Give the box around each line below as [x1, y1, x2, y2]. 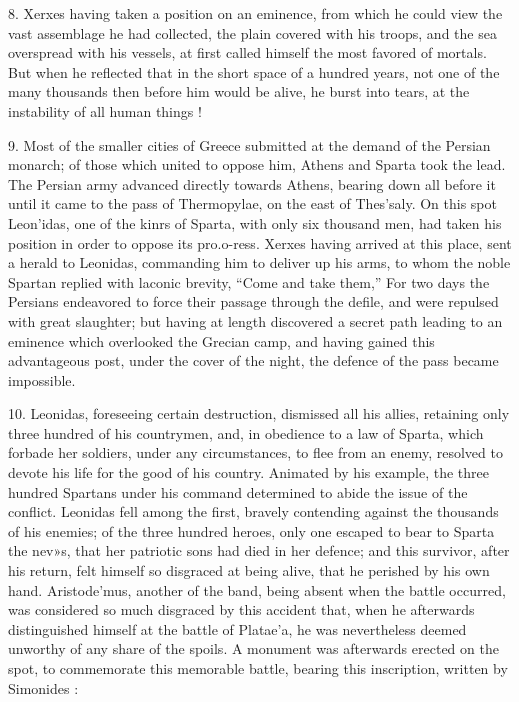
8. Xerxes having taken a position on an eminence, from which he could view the [8, 3, 503, 23]
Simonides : [8, 677, 79, 698]
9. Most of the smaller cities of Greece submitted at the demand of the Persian [8, 134, 491, 155]
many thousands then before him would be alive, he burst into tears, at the [8, 81, 470, 102]
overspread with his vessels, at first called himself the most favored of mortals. [8, 42, 487, 63]
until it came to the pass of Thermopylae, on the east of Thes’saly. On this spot [8, 193, 497, 214]
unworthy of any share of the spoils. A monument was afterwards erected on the [8, 638, 499, 659]
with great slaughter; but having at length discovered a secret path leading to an [8, 310, 503, 331]
